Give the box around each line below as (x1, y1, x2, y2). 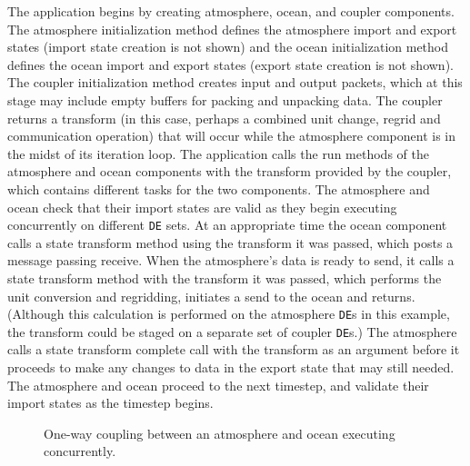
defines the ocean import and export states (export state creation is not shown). (7, 55, 454, 74)
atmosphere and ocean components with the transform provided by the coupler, (7, 162, 452, 181)
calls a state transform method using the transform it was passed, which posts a (7, 233, 454, 252)
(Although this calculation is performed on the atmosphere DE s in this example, (7, 304, 450, 323)
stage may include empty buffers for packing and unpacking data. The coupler (7, 90, 443, 109)
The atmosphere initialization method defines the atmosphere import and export (7, 19, 457, 38)
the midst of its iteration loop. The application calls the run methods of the (7, 144, 429, 163)
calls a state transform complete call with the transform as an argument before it (7, 340, 460, 359)
